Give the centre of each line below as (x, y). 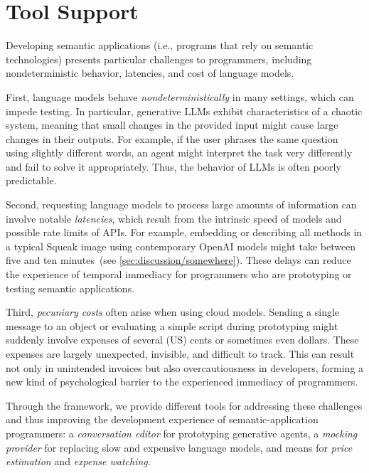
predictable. (31, 180)
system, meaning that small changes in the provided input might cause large (172, 125)
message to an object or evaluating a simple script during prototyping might (172, 325)
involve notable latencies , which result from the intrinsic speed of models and (174, 218)
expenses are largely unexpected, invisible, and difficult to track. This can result (180, 354)
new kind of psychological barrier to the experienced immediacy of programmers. (182, 382)
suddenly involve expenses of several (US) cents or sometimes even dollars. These (182, 340)
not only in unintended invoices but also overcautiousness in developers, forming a (185, 367)
